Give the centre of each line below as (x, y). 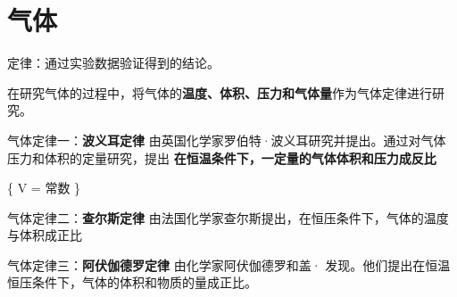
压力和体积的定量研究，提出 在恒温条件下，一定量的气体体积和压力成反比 (222, 157)
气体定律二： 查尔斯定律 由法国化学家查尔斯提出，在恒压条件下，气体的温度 (228, 217)
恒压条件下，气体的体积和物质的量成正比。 (132, 282)
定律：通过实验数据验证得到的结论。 (113, 63)
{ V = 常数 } (44, 188)
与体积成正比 (45, 235)
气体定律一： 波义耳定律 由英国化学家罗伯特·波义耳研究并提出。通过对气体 (227, 140)
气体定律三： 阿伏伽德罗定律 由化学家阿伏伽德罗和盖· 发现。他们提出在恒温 (229, 264)
